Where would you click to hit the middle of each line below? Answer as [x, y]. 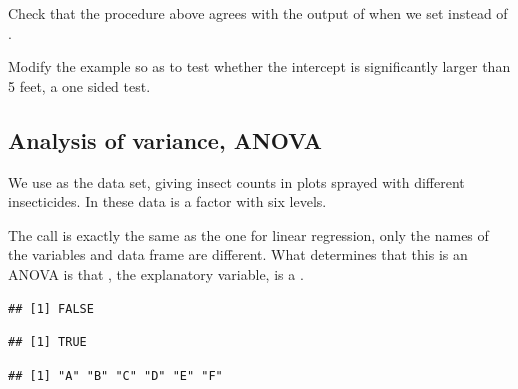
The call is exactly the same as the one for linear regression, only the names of [248, 234]
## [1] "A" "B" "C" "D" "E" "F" [115, 375]
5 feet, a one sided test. [79, 85]
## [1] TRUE [47, 342]
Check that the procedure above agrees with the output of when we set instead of [258, 13]
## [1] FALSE [51, 308]
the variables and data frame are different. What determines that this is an [238, 254]
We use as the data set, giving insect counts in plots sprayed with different [236, 181]
